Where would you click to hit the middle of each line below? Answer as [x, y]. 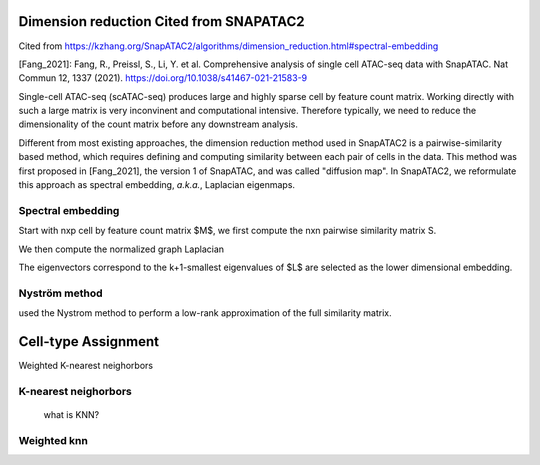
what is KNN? [71, 414]
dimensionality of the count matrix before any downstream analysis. [158, 124]
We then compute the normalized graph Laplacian [121, 249]
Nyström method [60, 293]
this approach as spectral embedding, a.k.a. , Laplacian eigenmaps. [156, 185]
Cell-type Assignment [89, 341]
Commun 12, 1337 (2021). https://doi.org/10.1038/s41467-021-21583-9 [163, 78]
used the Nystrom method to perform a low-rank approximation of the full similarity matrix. [205, 313]
